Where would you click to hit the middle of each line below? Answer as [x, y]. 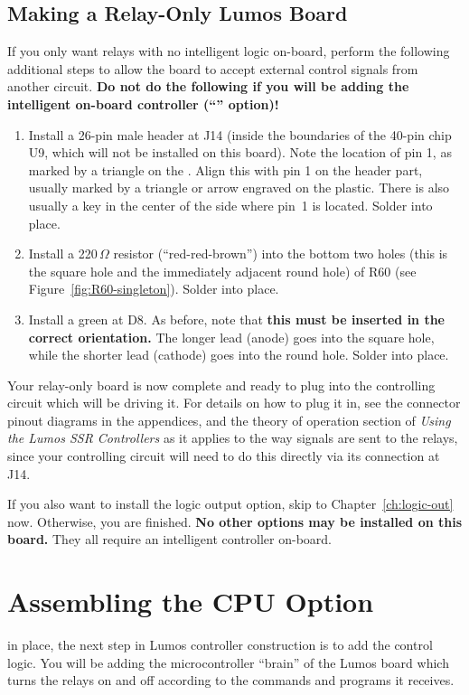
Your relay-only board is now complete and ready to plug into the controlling [221, 385]
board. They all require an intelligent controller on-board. [169, 539]
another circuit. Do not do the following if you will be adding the [208, 86]
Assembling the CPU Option [191, 601]
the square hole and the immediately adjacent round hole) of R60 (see [222, 271]
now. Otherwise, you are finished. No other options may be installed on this [235, 521]
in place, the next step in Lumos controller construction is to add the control [220, 645]
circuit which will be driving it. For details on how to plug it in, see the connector [234, 403]
